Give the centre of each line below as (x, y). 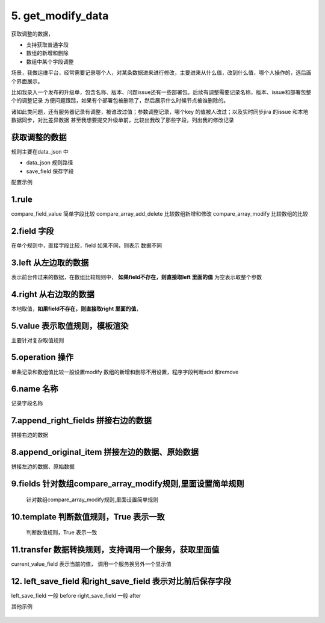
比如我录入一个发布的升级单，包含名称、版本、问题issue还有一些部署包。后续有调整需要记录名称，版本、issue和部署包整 (161, 92)
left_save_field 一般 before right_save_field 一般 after (76, 595)
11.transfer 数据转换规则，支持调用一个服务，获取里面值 (115, 549)
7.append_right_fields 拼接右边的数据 (81, 421)
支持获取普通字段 (47, 45)
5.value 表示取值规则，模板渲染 (70, 326)
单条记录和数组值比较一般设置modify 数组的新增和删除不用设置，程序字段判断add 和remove (125, 372)
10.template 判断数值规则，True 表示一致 (88, 517)
